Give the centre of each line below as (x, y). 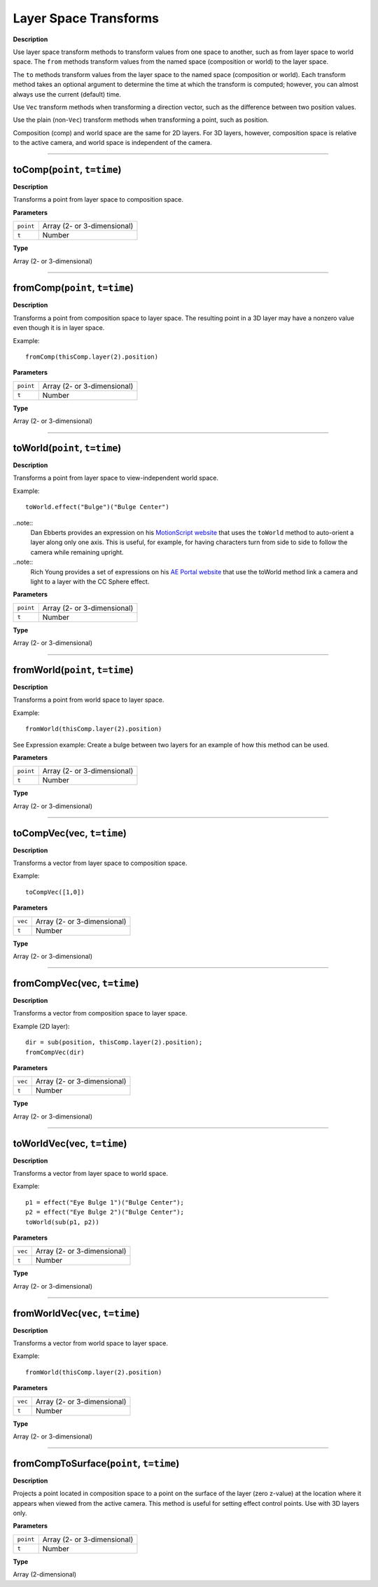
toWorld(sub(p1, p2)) (62, 1222)
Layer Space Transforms (86, 18)
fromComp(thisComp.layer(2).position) (92, 357)
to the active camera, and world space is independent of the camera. (113, 143)
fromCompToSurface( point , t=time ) (96, 1463)
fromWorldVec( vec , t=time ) (76, 1313)
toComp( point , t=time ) (67, 169)
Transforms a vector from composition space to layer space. (100, 1013)
